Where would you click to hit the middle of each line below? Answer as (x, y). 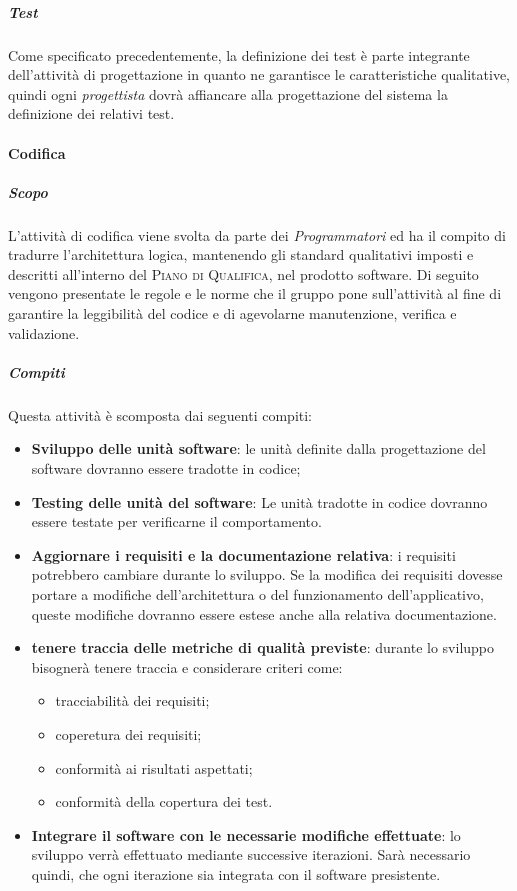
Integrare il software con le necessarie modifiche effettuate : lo (246, 834)
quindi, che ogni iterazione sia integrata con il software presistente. (236, 873)
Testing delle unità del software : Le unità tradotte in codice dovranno (259, 501)
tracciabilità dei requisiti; (132, 700)
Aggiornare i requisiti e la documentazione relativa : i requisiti (243, 554)
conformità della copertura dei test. (164, 801)
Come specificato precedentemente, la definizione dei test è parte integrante (239, 54)
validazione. (44, 332)
